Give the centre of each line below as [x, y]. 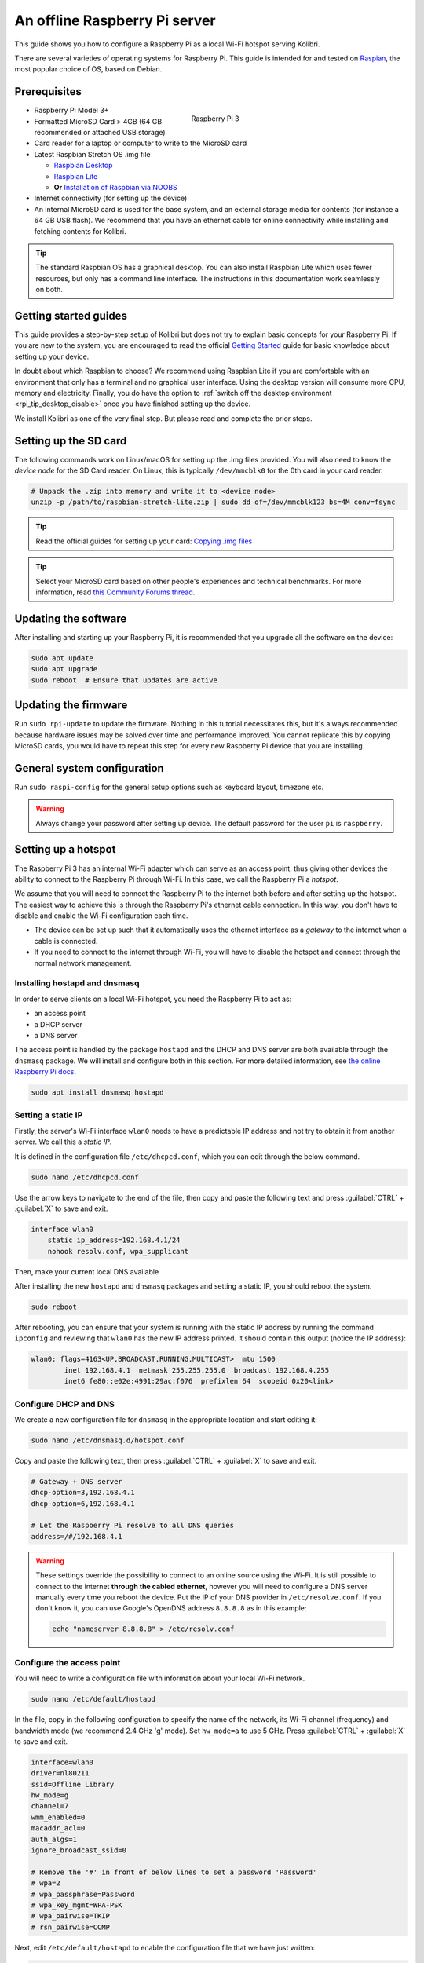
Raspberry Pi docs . [45, 1072]
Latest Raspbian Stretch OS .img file [92, 154]
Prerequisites [48, 91]
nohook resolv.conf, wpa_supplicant [118, 1251]
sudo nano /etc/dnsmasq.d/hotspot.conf [108, 1440]
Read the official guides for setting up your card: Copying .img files [144, 541]
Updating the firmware [71, 706]
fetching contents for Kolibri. [80, 231]
